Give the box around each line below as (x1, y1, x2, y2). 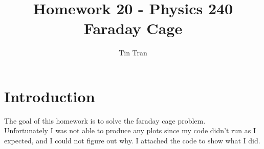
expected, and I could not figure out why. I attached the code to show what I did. (4, 135, 260, 146)
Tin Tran (119, 47, 147, 58)
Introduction (4, 85, 95, 106)
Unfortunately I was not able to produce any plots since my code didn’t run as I (4, 125, 256, 136)
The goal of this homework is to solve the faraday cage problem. (4, 115, 206, 126)
